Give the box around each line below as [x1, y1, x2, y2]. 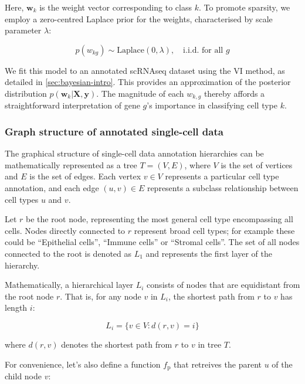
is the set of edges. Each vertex [29, 170, 141, 182]
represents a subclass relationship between [147, 182, 299, 194]
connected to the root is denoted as [5, 247, 132, 259]
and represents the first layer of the [145, 247, 272, 259]
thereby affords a [204, 87, 265, 99]
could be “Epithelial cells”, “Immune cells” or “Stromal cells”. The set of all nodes [5, 236, 300, 248]
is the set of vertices [221, 158, 293, 171]
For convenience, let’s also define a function [5, 358, 161, 370]
